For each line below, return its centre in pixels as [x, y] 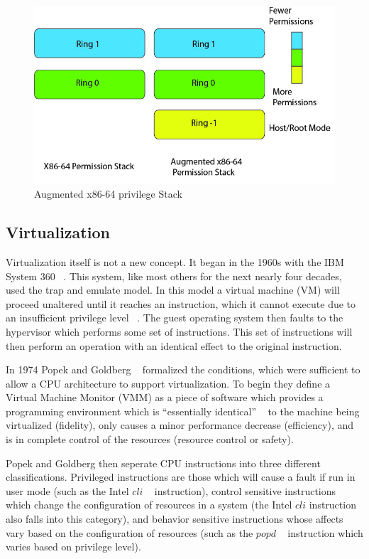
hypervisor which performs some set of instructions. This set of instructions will [179, 331]
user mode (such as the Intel [67, 490]
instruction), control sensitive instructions [245, 490]
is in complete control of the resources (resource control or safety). [150, 439]
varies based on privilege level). [73, 547]
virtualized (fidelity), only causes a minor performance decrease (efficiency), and [180, 425]
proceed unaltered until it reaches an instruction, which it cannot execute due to [181, 303]
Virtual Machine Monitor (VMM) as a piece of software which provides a [165, 397]
